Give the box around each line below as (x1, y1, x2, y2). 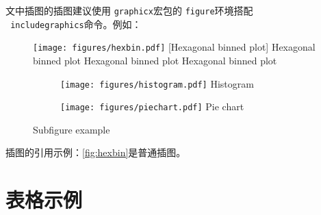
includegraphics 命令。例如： (10, 16, 142, 31)
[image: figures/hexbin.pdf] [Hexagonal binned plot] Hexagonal (33, 40, 316, 54)
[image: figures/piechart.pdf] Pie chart (60, 99, 244, 114)
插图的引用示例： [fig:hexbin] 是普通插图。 (5, 145, 186, 160)
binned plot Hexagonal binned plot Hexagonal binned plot (33, 53, 277, 67)
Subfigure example (33, 122, 110, 136)
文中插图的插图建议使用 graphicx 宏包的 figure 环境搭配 (5, 3, 253, 17)
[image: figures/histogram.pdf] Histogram (60, 76, 254, 90)
